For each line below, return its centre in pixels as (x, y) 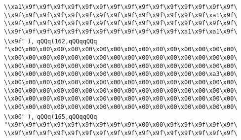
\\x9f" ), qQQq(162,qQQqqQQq (51, 41)
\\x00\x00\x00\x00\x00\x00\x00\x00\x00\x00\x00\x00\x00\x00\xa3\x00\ (121, 74)
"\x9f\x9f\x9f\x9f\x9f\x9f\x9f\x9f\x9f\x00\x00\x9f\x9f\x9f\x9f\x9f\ (121, 125)
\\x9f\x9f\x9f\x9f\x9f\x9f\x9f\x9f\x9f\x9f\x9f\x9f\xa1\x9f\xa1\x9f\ (121, 31)
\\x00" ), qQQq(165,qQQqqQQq (51, 117)
